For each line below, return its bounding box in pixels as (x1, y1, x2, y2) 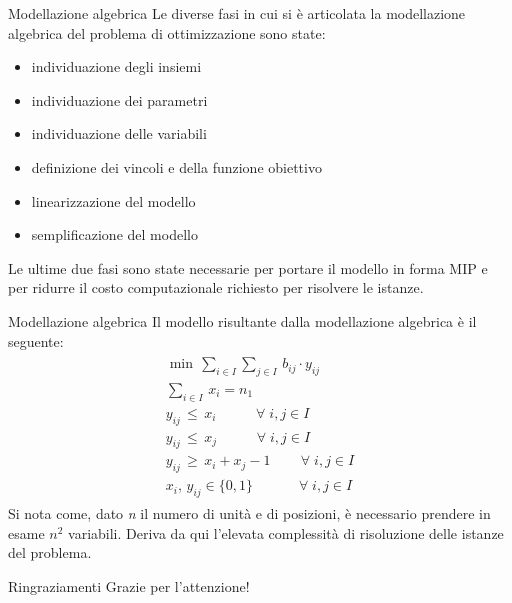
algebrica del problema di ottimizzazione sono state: (8, 22, 326, 43)
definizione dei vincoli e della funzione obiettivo (31, 156, 322, 177)
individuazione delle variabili (31, 123, 207, 144)
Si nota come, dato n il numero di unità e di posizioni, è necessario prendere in (8, 503, 491, 524)
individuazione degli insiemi (31, 56, 202, 77)
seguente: (8, 330, 64, 351)
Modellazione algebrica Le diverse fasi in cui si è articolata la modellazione (8, 3, 466, 23)
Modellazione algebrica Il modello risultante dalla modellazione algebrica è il (8, 310, 477, 331)
